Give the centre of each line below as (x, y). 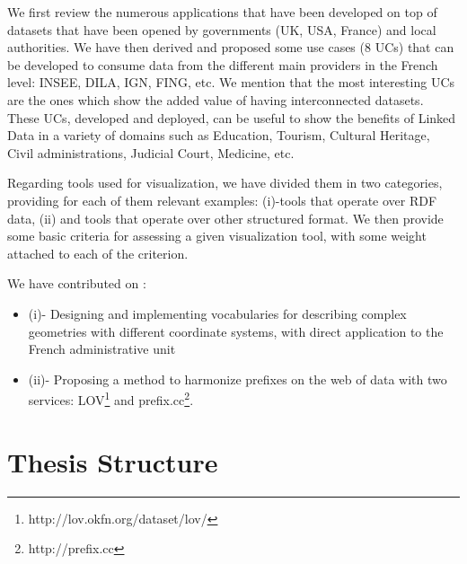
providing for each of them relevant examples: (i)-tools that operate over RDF (222, 200)
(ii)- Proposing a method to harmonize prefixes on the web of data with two (238, 379)
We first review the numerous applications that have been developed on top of (222, 12)
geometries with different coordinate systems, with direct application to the (236, 331)
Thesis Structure (113, 461)
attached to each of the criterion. (98, 253)
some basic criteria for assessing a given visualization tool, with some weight (217, 236)
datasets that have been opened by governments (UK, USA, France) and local (222, 29)
